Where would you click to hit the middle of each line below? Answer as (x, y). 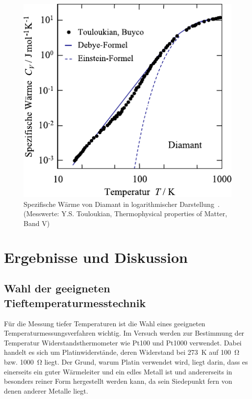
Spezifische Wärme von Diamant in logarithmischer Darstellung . (122, 204)
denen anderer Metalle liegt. (46, 390)
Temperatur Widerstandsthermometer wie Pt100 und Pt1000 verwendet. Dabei (123, 342)
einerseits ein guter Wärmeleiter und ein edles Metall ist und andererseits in (118, 371)
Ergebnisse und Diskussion (96, 257)
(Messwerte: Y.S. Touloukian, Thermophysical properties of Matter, (126, 214)
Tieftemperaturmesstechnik (75, 302)
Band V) (37, 223)
